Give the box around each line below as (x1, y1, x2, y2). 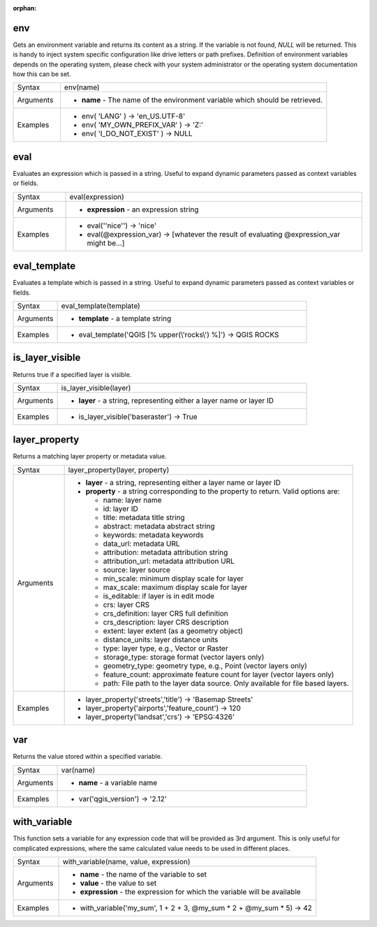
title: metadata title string (103, 512, 185, 522)
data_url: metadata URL (103, 538, 181, 548)
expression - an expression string (87, 205, 199, 214)
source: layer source (103, 565, 171, 574)
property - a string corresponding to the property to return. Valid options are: (85, 486, 340, 496)
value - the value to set (80, 878, 157, 888)
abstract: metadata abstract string (103, 521, 215, 531)
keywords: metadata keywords (103, 530, 204, 540)
